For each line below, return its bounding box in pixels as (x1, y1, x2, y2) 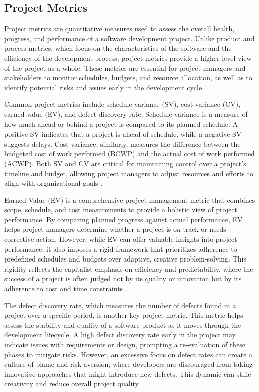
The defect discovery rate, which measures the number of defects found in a (4, 300, 236, 310)
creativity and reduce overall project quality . (4, 378, 143, 389)
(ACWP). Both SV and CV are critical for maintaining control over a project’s (4, 158, 246, 168)
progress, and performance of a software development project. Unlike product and (4, 33, 255, 43)
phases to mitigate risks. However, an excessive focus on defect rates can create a (4, 349, 253, 359)
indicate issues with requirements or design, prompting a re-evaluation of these (4, 339, 246, 350)
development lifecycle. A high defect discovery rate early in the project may (4, 329, 236, 340)
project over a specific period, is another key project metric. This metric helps (4, 310, 243, 320)
